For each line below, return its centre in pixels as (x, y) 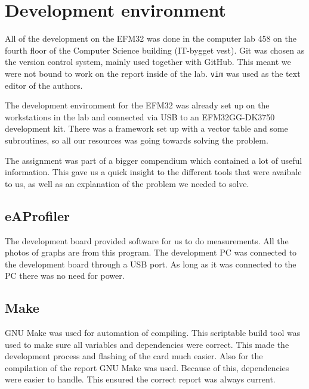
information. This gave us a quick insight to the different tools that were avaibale (153, 172)
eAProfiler (37, 215)
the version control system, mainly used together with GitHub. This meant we (148, 62)
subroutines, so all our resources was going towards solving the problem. (137, 140)
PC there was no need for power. (65, 276)
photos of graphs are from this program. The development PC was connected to (151, 252)
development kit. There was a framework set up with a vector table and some (146, 128)
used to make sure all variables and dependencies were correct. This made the (147, 344)
